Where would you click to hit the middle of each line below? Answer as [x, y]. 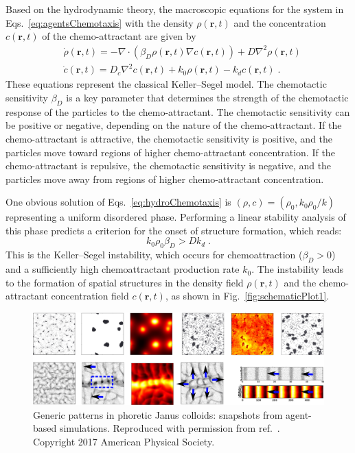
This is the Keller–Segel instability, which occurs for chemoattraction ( [154, 255]
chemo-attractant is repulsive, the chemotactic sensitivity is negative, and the [169, 166]
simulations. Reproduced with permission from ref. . [170, 428]
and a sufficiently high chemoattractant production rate [123, 269]
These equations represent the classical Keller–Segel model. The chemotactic [166, 84]
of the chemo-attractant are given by [119, 36]
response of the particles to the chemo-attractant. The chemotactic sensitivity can [178, 111]
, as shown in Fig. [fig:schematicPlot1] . [247, 296]
